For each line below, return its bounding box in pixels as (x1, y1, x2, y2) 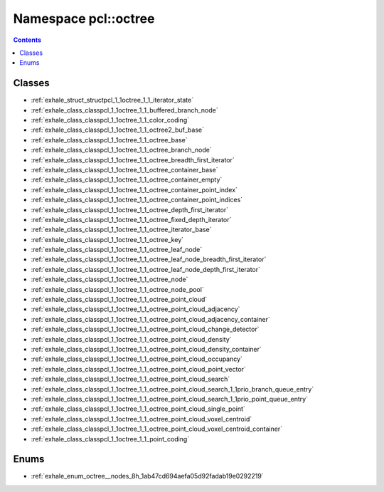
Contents (13, 36, 42, 44)
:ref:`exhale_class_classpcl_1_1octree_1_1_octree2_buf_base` (31, 125, 204, 135)
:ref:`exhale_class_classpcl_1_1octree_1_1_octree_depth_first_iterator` (31, 205, 229, 214)
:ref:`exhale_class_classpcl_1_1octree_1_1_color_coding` (31, 116, 190, 125)
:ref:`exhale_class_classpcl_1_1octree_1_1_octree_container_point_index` (31, 185, 238, 194)
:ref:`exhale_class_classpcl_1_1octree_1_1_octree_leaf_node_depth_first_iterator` (31, 265, 261, 273)
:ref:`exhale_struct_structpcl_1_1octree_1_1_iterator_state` (31, 96, 194, 105)
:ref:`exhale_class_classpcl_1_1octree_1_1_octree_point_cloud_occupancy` (31, 355, 243, 363)
